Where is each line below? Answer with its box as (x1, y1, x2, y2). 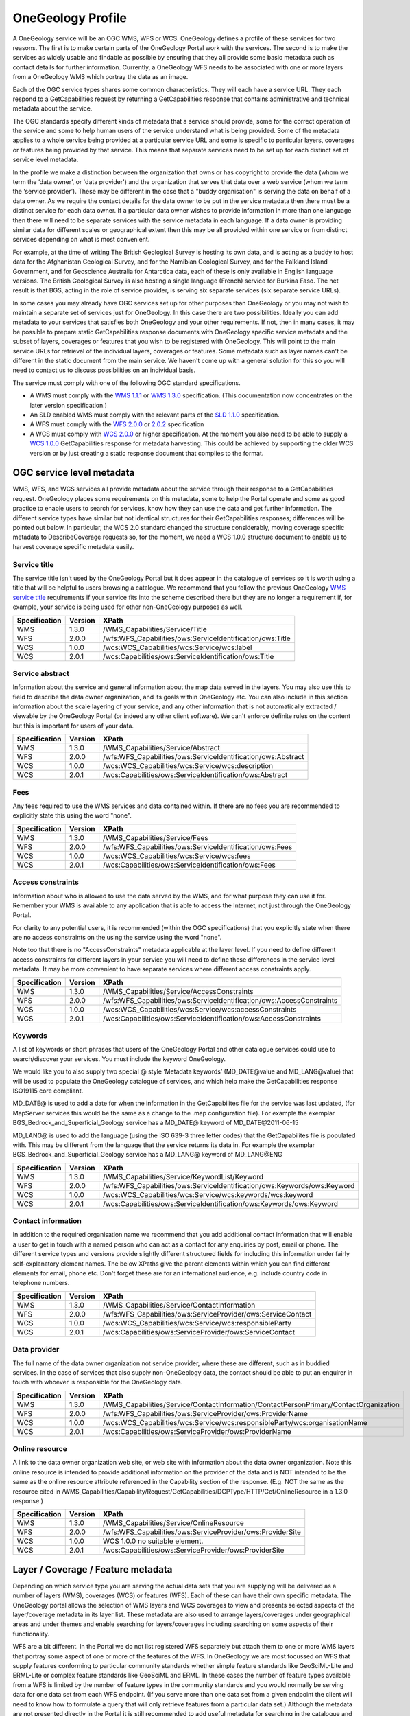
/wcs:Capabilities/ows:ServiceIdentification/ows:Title (103, 651, 274, 661)
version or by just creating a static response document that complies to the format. (29, 449, 264, 457)
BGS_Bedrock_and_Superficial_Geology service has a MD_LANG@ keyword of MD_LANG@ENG (12, 1150, 282, 1159)
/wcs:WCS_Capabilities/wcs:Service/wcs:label (103, 642, 252, 652)
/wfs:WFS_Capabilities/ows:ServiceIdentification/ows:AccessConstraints (103, 995, 338, 1005)
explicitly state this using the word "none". (12, 811, 132, 820)
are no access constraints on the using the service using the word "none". (12, 934, 222, 942)
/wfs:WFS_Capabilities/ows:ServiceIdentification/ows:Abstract (103, 752, 304, 762)
